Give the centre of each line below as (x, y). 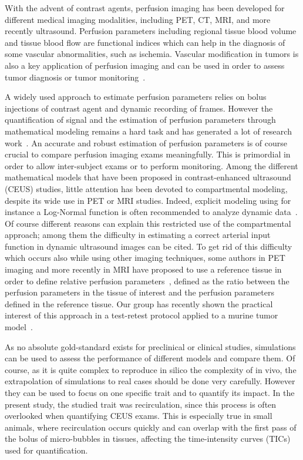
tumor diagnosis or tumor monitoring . (75, 77)
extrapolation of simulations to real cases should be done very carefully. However (150, 381)
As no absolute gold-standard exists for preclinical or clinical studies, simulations (150, 346)
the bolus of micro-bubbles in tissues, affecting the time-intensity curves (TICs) (148, 439)
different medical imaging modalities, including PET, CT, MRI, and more (138, 19)
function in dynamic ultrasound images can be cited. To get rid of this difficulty (149, 246)
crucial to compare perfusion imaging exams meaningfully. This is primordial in (148, 154)
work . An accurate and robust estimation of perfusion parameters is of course (146, 142)
